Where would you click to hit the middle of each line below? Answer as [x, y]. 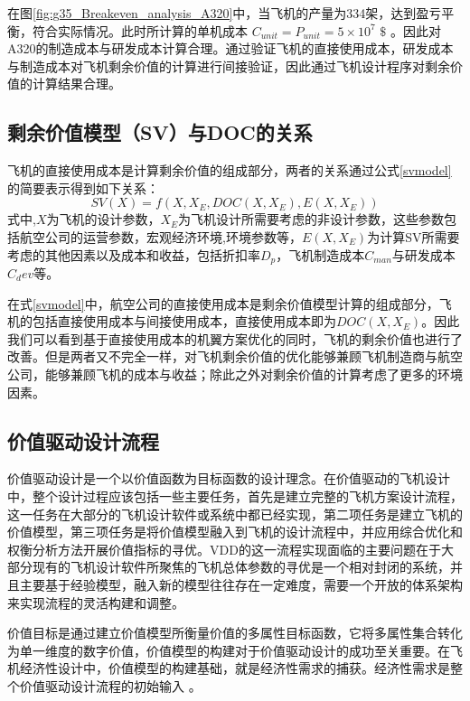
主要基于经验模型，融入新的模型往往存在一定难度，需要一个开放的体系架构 [241, 584]
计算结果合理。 [76, 84]
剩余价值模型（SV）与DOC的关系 [160, 132]
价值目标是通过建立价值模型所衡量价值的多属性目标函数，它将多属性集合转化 [235, 633]
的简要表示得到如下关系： [83, 187]
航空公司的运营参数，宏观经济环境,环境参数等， [160, 236]
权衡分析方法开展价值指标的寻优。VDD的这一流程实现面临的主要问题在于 [224, 549]
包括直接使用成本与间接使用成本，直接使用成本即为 [184, 321]
